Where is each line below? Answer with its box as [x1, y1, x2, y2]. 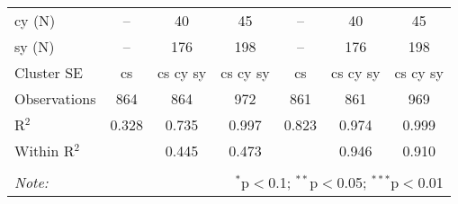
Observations [14, 88, 96, 109]
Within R [14, 140, 75, 161]
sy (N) [14, 36, 55, 57]
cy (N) [14, 10, 56, 31]
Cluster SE [14, 62, 83, 83]
